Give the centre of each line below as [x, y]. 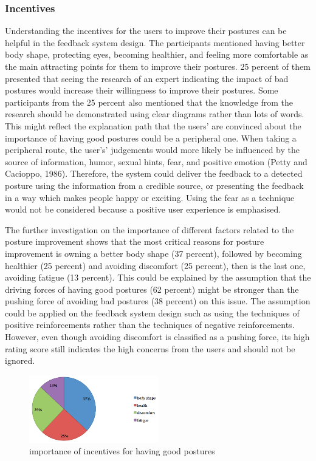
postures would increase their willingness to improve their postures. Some [142, 90]
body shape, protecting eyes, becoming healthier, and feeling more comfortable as [157, 54]
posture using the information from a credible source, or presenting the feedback [154, 185]
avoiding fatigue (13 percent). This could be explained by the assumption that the [158, 277]
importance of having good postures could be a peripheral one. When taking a [151, 138]
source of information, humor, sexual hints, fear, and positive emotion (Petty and [156, 161]
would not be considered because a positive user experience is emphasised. [143, 209]
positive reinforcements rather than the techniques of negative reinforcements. [150, 325]
